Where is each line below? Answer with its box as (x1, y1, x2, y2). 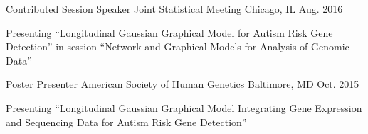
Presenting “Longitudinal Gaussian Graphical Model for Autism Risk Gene (6, 25, 333, 40)
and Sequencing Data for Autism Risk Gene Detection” (6, 114, 247, 129)
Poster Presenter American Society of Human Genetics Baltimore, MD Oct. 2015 (6, 77, 359, 91)
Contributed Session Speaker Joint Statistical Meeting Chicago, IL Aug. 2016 (6, 1, 343, 16)
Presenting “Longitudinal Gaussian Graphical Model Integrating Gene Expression (6, 100, 362, 115)
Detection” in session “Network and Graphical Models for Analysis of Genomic (6, 39, 349, 54)
